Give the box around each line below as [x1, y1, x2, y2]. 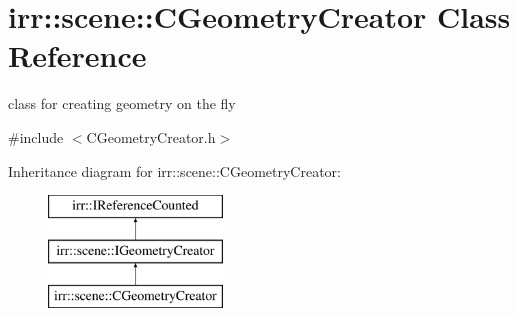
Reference [8, 35, 147, 76]
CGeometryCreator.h [86, 126, 216, 147]
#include [8, 126, 64, 147]
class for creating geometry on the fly [8, 93, 236, 114]
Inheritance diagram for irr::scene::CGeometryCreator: [8, 160, 342, 181]
